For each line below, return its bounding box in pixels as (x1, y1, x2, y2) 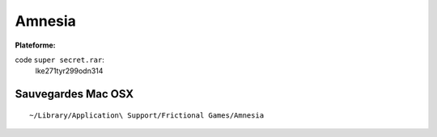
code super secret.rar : (15, 55, 104, 64)
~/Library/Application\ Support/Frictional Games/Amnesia (29, 110, 265, 120)
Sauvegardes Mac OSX (15, 87, 134, 101)
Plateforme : (15, 40, 56, 50)
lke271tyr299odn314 (35, 66, 104, 76)
